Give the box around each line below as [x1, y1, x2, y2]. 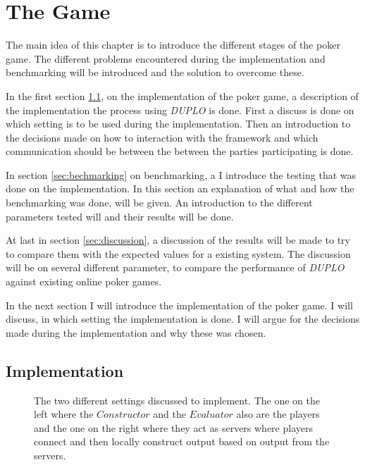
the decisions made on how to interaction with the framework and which [6, 130, 318, 144]
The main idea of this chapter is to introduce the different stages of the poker [6, 37, 340, 52]
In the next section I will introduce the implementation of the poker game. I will [6, 297, 353, 312]
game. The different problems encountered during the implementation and [6, 51, 326, 66]
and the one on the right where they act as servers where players [34, 420, 313, 435]
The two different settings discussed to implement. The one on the [34, 392, 320, 407]
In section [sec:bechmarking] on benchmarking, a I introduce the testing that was [6, 167, 357, 182]
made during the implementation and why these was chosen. [6, 325, 266, 340]
